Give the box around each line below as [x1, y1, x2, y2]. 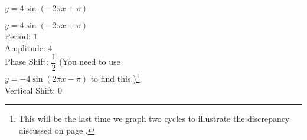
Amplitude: [5, 41, 45, 54]
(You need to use [59, 55, 120, 68]
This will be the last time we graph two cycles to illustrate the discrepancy [18, 112, 290, 125]
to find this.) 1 [90, 71, 140, 84]
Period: [5, 30, 31, 42]
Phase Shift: [5, 55, 48, 68]
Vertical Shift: [5, 84, 55, 96]
